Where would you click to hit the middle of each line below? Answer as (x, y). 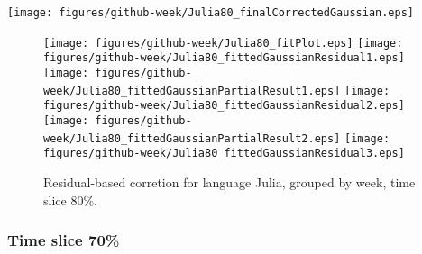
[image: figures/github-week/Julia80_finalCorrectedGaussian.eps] (211, 13)
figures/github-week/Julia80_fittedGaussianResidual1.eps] (224, 58)
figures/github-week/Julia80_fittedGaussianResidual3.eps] (224, 154)
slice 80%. (70, 200)
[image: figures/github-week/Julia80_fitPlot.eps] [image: (223, 43)
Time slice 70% (64, 240)
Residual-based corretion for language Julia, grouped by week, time (229, 181)
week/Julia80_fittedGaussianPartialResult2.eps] (192, 138)
